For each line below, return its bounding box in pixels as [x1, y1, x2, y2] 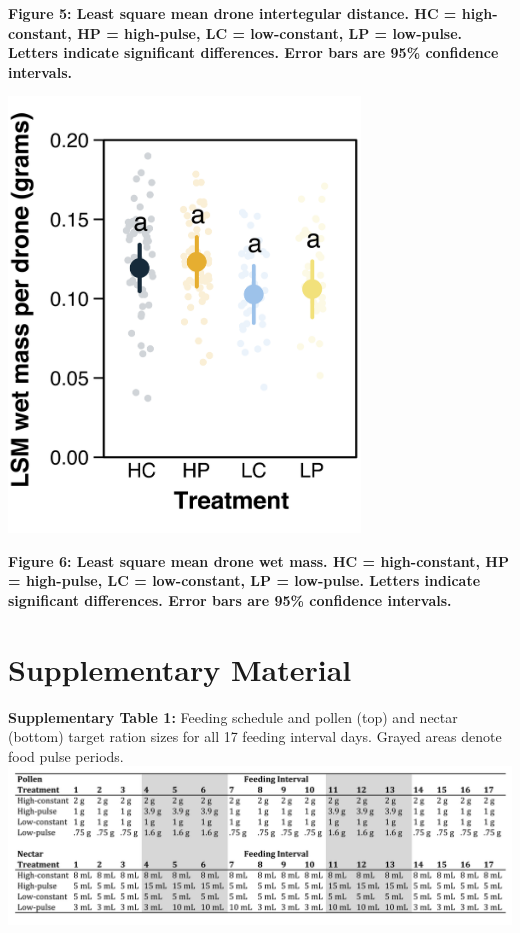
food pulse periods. [8, 745, 124, 766]
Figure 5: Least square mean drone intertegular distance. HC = [8, 3, 457, 23]
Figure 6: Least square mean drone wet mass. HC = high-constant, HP [8, 550, 509, 571]
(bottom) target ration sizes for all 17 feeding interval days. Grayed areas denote [8, 726, 502, 747]
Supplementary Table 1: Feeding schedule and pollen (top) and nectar [8, 706, 458, 727]
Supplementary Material [8, 648, 352, 689]
